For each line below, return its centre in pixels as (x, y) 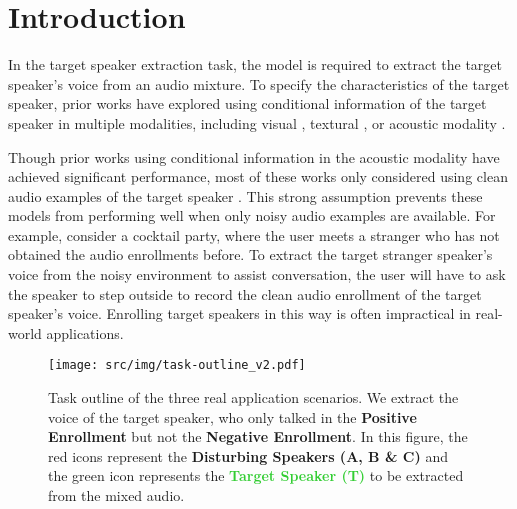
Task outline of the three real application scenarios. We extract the (253, 397)
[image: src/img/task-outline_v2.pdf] (177, 365)
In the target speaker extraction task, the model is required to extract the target (255, 64)
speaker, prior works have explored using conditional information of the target (247, 103)
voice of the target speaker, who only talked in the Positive (232, 416)
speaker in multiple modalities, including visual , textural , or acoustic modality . (257, 122)
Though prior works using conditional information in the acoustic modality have (254, 156)
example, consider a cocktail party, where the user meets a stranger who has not (254, 234)
